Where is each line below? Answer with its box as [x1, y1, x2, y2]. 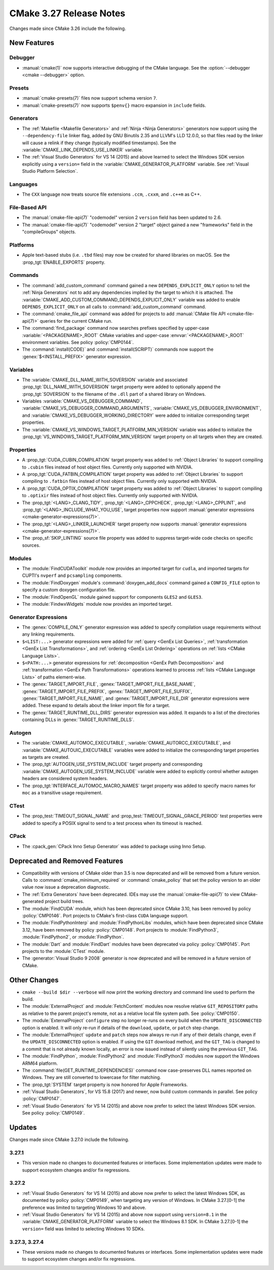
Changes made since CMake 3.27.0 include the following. [9, 1136, 129, 1143]
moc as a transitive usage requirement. [22, 790, 102, 796]
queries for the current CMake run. [40, 318, 113, 324]
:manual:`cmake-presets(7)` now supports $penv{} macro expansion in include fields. [22, 102, 207, 108]
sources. [22, 542, 41, 548]
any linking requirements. [22, 631, 75, 637]
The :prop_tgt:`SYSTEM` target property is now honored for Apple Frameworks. [22, 1081, 188, 1088]
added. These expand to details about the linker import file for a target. [22, 702, 170, 708]
